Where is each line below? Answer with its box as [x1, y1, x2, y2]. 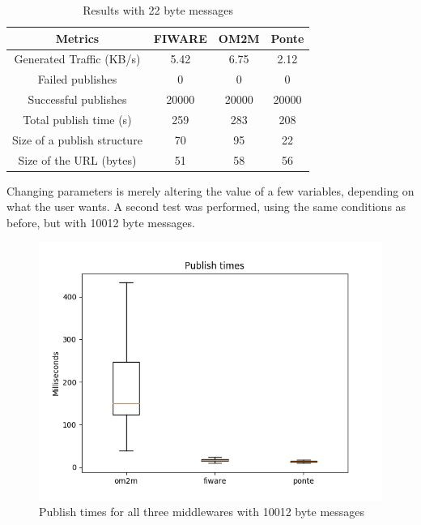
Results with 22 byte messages [83, 2, 233, 18]
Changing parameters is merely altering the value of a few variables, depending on [6, 182, 415, 199]
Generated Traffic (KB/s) [14, 50, 141, 67]
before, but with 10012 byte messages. [6, 213, 195, 230]
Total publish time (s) [23, 110, 132, 127]
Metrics [55, 29, 100, 46]
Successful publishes [28, 91, 127, 108]
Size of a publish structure [12, 131, 142, 148]
